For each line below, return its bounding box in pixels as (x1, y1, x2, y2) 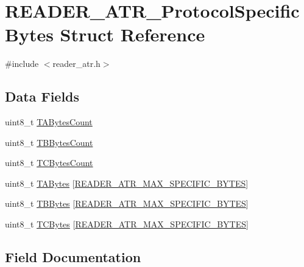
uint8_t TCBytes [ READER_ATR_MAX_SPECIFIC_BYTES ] (5, 218, 249, 231)
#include (5, 57, 39, 70)
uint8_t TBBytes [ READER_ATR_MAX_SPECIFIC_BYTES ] (5, 197, 249, 210)
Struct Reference (60, 22, 205, 47)
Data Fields (5, 87, 80, 106)
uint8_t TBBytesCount (5, 136, 93, 148)
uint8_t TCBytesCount (5, 156, 93, 169)
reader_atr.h (52, 57, 101, 70)
